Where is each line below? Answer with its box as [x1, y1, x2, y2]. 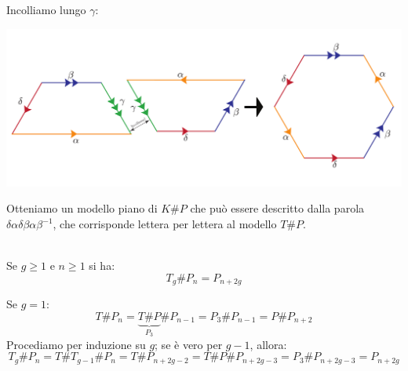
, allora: [250, 336, 287, 352]
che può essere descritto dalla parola [190, 200, 365, 216]
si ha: [89, 257, 115, 274]
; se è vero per [155, 336, 223, 352]
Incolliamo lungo [6, 2, 86, 17]
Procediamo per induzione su [6, 336, 146, 352]
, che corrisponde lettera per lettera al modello [53, 216, 277, 232]
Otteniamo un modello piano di [6, 200, 158, 216]
